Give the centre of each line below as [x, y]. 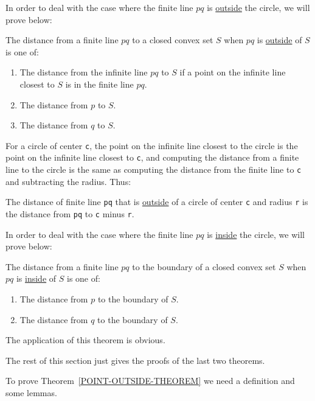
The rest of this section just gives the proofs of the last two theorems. [135, 360]
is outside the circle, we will [258, 7]
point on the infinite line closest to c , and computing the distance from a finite [152, 157]
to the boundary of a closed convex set [204, 266]
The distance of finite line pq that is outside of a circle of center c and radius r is [157, 202]
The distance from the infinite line [84, 72]
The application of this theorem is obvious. [85, 340]
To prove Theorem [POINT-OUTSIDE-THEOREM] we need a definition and [150, 381]
